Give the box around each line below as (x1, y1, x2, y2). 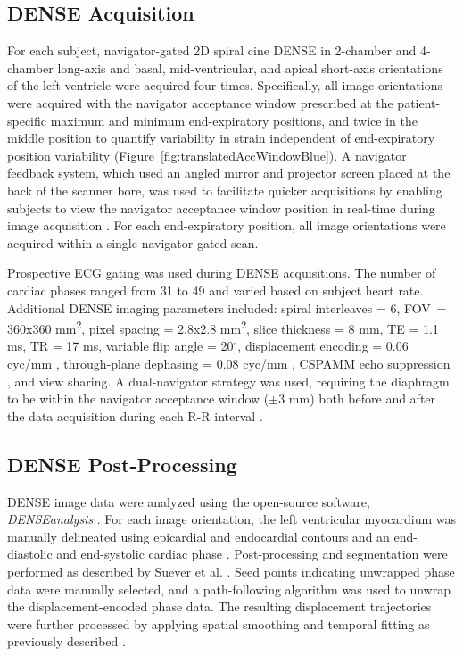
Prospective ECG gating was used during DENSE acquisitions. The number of (7, 263, 436, 282)
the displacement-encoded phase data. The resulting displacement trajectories (7, 597, 432, 616)
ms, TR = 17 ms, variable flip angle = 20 (7, 336, 234, 355)
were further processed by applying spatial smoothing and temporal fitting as (7, 614, 430, 633)
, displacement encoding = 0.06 (237, 336, 409, 355)
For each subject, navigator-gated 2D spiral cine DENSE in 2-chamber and (7, 41, 417, 60)
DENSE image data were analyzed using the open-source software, (7, 492, 370, 511)
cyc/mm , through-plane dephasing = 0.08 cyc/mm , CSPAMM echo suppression (7, 353, 451, 372)
